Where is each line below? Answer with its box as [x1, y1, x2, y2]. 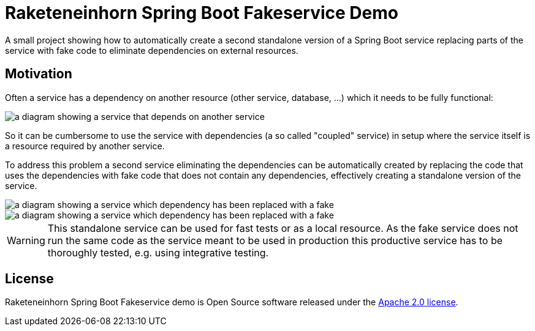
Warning [7, 234, 45, 247]
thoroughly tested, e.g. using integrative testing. [47, 246, 269, 259]
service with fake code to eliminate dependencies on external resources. [5, 45, 298, 56]
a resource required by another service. [5, 140, 165, 151]
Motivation [5, 66, 72, 82]
